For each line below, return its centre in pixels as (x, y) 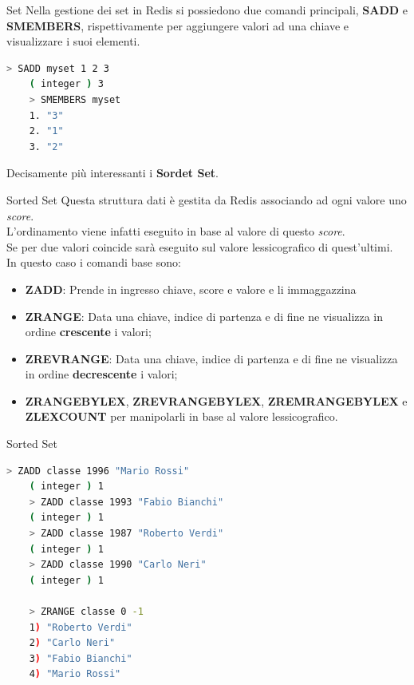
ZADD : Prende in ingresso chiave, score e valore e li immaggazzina (191, 289)
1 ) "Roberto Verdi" (81, 627)
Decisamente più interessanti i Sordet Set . (112, 173)
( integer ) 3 (66, 84)
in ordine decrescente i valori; (101, 374)
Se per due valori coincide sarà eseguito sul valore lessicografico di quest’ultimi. (200, 246)
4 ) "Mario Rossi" (75, 674)
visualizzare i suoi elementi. (73, 41)
